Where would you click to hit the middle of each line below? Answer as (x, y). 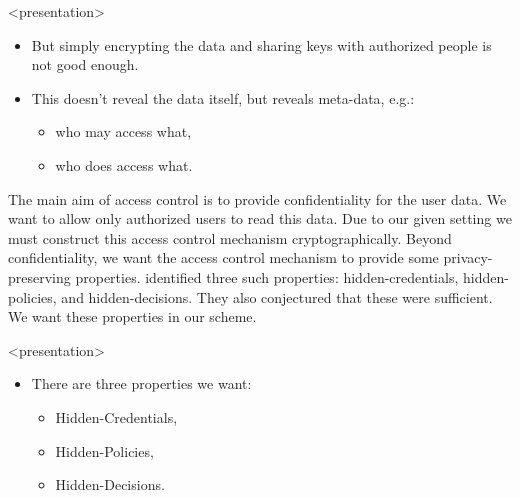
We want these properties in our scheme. (132, 316)
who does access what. (124, 164)
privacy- (468, 257)
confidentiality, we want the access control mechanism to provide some (223, 257)
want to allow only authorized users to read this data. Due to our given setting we (260, 218)
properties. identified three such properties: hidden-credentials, (267, 276)
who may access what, (123, 131)
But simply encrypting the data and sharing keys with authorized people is (261, 44)
